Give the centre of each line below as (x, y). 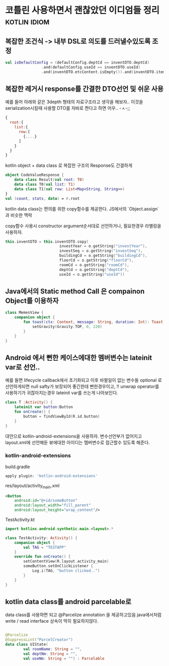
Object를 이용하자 (32, 301)
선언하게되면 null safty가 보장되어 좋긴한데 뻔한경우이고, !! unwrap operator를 (82, 386)
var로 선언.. (23, 367)
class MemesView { (24, 313)
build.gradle (18, 467)
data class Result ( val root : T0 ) (49, 180)
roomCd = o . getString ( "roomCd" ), (94, 265)
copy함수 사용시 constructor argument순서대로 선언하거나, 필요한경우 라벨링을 (83, 226)
